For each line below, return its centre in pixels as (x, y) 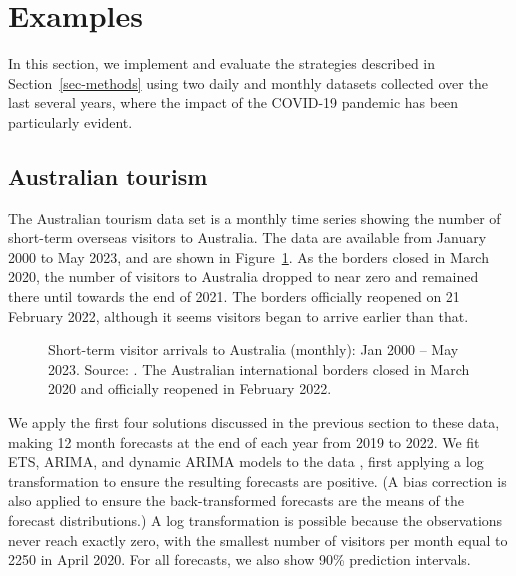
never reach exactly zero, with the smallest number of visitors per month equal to (258, 539)
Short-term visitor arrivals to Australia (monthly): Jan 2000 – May (253, 349)
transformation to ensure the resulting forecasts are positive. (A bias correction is (257, 480)
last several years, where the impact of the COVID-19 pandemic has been (233, 102)
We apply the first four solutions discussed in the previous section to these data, (254, 422)
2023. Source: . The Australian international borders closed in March (259, 368)
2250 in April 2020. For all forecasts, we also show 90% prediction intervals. (239, 559)
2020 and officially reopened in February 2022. (190, 388)
